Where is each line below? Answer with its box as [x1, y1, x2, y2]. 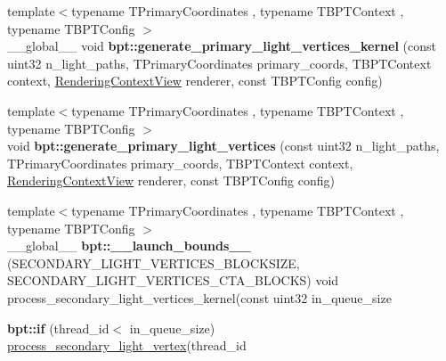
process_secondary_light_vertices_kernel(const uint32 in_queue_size [7, 288, 392, 307]
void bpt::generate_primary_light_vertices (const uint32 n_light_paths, [7, 136, 440, 155]
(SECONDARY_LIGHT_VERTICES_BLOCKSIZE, [7, 253, 300, 272]
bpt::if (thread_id [7, 318, 109, 337]
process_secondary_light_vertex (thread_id [7, 336, 247, 355]
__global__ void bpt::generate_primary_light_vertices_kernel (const [7, 37, 436, 55]
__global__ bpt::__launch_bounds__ [7, 236, 251, 255]
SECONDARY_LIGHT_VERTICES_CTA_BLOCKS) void [7, 271, 339, 290]
